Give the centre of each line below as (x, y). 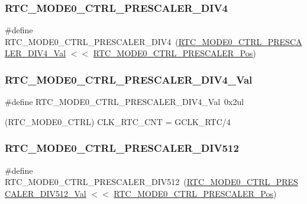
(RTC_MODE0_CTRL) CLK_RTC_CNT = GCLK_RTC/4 (118, 121)
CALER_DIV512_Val (46, 193)
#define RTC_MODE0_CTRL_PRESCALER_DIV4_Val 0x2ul (125, 102)
